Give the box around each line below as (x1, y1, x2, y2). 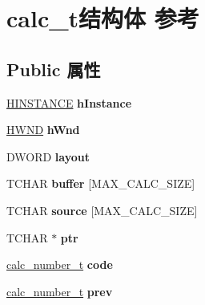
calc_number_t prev (6, 283, 113, 299)
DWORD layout (6, 148, 90, 165)
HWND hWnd (6, 121, 80, 138)
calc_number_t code (6, 256, 113, 273)
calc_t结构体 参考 (6, 2, 199, 35)
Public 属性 (6, 56, 101, 81)
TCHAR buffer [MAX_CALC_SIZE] (6, 175, 195, 192)
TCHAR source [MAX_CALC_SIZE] (6, 201, 198, 218)
